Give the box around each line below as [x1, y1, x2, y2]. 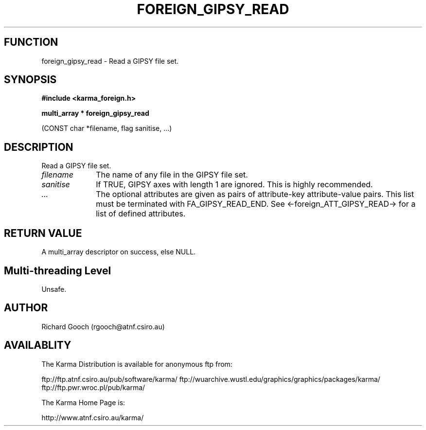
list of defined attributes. [96, 209, 186, 219]
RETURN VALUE [4, 227, 82, 239]
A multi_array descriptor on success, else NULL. [41, 248, 196, 256]
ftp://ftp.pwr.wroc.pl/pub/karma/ [41, 383, 145, 392]
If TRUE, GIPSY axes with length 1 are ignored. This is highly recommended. [96, 179, 373, 190]
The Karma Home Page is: [41, 398, 125, 407]
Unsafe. [41, 285, 67, 293]
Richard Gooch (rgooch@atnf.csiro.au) [41, 322, 165, 331]
